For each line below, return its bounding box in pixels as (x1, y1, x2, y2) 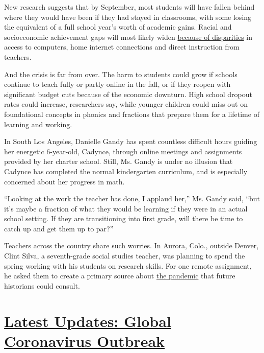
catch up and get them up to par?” (4, 223, 114, 233)
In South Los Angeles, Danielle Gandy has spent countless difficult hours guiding (4, 136, 257, 147)
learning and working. (4, 119, 72, 129)
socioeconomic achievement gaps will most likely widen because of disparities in (4, 31, 252, 42)
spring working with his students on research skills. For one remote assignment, (4, 260, 252, 271)
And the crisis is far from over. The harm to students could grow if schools (4, 68, 237, 79)
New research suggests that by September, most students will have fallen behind (4, 2, 255, 12)
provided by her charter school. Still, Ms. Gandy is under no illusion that (4, 156, 233, 167)
